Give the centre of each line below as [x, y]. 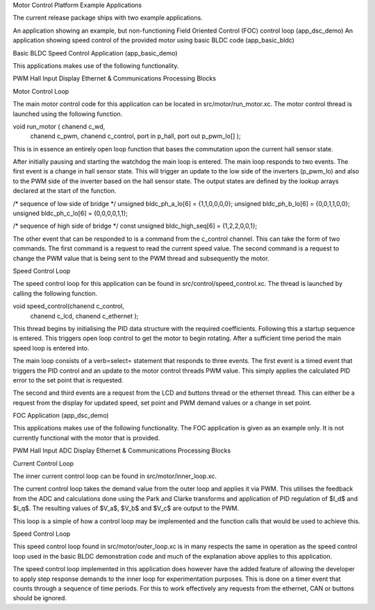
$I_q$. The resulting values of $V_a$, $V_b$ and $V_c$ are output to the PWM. [126, 508]
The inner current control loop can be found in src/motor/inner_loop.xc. [115, 476]
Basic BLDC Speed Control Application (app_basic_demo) [95, 53]
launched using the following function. [68, 114]
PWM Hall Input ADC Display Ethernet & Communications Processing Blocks [122, 450]
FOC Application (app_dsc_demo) [61, 416]
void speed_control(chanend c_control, [68, 306]
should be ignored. [40, 598]
